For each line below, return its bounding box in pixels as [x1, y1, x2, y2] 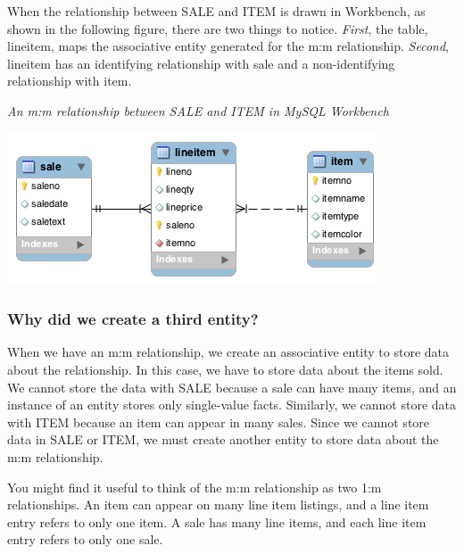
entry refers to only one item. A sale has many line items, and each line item [7, 512, 427, 531]
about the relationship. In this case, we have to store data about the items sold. [7, 360, 443, 378]
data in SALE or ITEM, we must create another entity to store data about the [7, 430, 439, 449]
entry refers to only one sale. [7, 530, 163, 549]
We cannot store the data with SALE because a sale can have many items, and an [7, 377, 457, 396]
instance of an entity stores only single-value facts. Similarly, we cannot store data [7, 395, 457, 414]
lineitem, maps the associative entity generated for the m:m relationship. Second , [7, 37, 449, 55]
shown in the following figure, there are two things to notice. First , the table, [7, 19, 428, 37]
